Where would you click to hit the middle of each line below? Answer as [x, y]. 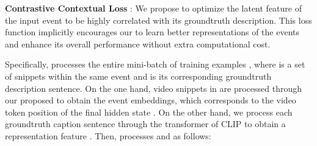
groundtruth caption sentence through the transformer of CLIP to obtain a [145, 124]
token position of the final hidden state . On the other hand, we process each [149, 112]
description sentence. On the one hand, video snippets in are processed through [153, 88]
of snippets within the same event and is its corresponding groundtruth [138, 76]
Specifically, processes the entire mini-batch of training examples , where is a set [155, 64]
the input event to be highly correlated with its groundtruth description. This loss [158, 20]
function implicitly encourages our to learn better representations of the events [152, 32]
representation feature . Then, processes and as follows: [108, 135]
